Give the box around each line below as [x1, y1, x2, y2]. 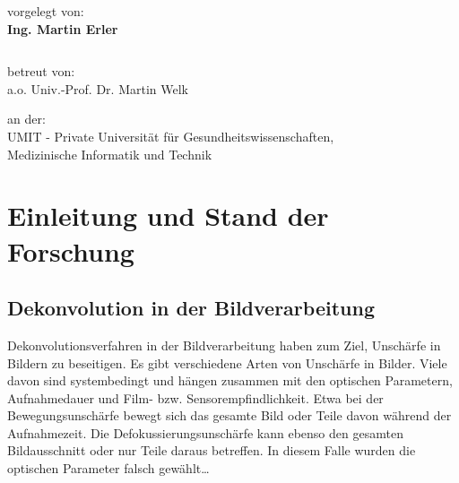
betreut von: [7, 62, 75, 81]
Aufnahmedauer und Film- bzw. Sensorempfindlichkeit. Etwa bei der [7, 388, 384, 407]
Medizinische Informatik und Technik [7, 144, 212, 163]
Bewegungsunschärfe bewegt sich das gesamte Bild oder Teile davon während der [7, 406, 452, 425]
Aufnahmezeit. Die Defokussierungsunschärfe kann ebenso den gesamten [7, 423, 403, 442]
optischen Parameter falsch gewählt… [7, 459, 210, 478]
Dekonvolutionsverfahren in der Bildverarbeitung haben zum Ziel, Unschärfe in [7, 335, 441, 354]
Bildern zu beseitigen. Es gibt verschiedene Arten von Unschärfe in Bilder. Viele [7, 353, 447, 372]
